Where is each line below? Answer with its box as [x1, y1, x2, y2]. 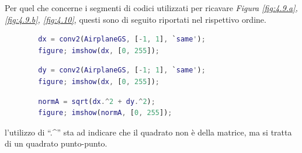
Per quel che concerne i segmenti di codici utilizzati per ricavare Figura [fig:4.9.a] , [5, 2, 298, 13]
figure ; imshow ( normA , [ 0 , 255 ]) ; [38, 109, 172, 117]
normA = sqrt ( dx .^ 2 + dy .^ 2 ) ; [38, 97, 155, 106]
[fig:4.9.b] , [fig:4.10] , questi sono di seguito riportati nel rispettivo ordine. [5, 13, 266, 25]
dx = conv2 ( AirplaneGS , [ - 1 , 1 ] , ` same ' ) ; [38, 35, 206, 44]
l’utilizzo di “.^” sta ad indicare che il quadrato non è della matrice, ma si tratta [5, 126, 292, 138]
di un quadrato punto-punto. [5, 137, 107, 149]
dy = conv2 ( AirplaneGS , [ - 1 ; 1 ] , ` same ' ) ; [38, 66, 206, 75]
